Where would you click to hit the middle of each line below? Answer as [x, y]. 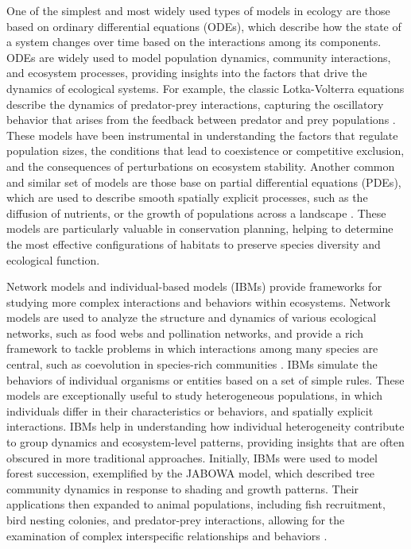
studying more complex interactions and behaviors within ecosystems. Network [199, 302]
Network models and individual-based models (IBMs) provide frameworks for [194, 286]
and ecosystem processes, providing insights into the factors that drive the [187, 73]
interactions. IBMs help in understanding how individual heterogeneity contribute [205, 426]
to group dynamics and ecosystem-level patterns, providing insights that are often [205, 442]
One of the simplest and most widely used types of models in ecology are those [198, 10]
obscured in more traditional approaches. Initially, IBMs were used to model [192, 457]
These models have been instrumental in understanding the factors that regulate [202, 135]
